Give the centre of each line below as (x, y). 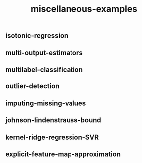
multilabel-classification (44, 69)
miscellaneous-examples (84, 9)
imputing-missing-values (46, 103)
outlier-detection (33, 86)
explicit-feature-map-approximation (63, 154)
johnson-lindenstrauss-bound (53, 120)
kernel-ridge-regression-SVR (52, 137)
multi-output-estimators (44, 52)
